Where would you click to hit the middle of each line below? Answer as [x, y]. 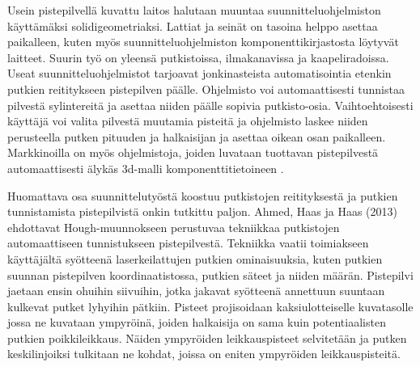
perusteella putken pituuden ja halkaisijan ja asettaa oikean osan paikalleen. [197, 136]
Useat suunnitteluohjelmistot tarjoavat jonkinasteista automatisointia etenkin [199, 73]
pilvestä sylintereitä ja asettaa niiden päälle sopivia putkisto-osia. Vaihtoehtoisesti [210, 105]
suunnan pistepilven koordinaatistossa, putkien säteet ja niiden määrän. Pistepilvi [210, 274]
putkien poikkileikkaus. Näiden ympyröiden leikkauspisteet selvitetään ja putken [207, 337]
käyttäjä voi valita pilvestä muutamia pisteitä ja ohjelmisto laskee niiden [188, 121]
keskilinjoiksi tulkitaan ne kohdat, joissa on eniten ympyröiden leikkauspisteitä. [204, 354]
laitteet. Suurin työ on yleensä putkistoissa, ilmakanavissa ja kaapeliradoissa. [198, 57]
